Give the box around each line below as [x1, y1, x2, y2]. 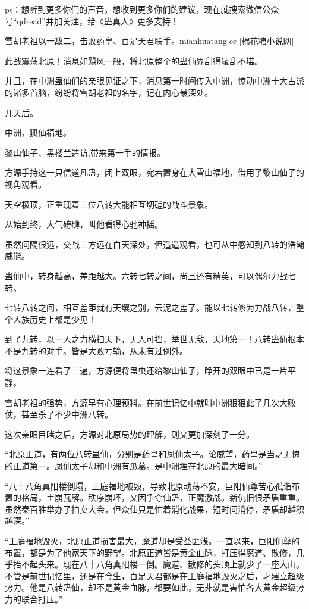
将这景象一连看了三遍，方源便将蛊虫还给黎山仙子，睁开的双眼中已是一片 [5, 364, 288, 377]
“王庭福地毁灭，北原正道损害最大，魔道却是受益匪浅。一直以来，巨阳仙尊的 [5, 535, 300, 546]
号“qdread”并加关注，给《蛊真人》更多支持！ [5, 14, 179, 27]
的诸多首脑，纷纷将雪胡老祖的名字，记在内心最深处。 [5, 86, 213, 98]
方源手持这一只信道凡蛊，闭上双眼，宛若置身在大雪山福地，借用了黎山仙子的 [5, 166, 304, 179]
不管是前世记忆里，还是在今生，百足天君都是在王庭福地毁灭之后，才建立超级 [5, 569, 304, 582]
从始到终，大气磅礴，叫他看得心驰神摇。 [5, 218, 163, 230]
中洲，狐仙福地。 [5, 126, 71, 139]
